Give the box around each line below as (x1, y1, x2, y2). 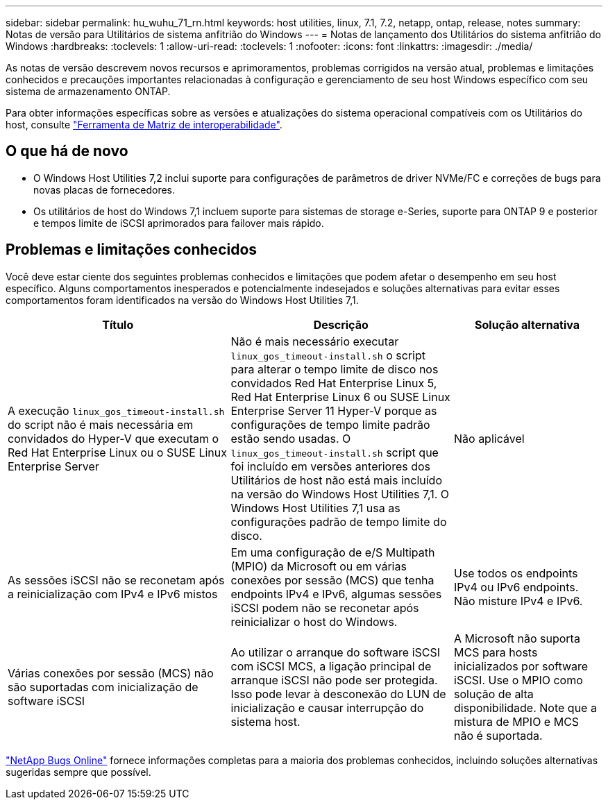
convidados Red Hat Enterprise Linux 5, (230, 375, 437, 390)
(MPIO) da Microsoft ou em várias (230, 559, 407, 573)
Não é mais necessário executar (230, 334, 399, 348)
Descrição (313, 317, 369, 332)
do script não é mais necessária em (8, 417, 194, 432)
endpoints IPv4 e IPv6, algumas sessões (230, 586, 442, 601)
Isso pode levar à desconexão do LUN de (230, 686, 446, 701)
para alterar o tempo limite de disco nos (230, 362, 439, 376)
